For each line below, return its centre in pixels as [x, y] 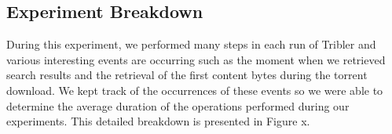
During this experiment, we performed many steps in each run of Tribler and [191, 44]
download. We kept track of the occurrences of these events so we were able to [195, 90]
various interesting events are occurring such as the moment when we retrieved [196, 59]
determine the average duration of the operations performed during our [178, 105]
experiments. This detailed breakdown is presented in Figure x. [158, 121]
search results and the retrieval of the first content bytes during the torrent [187, 75]
